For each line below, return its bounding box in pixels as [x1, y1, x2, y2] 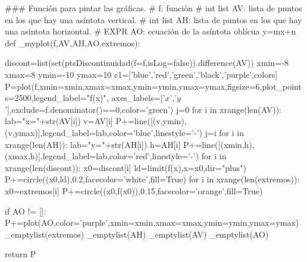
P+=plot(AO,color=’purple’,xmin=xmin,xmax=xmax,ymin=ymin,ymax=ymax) [5, 216, 299, 229]
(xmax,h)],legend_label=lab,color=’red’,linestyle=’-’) [5, 150, 199, 162]
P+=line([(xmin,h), [183, 138, 255, 150]
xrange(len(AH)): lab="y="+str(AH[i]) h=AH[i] [5, 138, 181, 150]
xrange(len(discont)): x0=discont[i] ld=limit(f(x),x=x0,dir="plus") [5, 161, 246, 173]
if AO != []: [5, 204, 46, 217]
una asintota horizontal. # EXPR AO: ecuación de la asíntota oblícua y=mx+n [5, 25, 296, 37]
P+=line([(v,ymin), [115, 115, 187, 127]
